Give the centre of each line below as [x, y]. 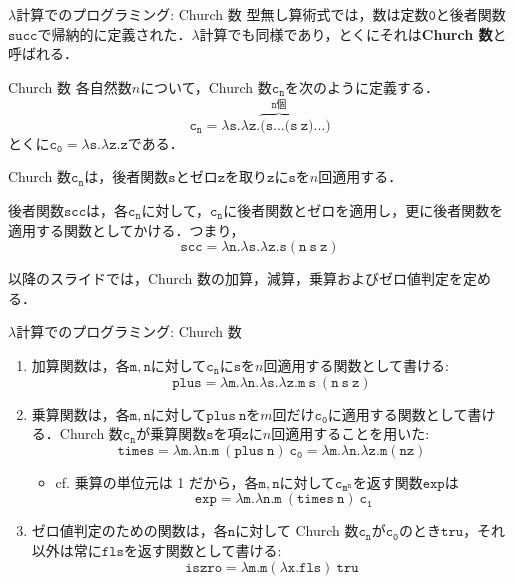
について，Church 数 [206, 86]
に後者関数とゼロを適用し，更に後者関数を [363, 210]
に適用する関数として [397, 413]
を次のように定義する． [362, 86]
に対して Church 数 [297, 530]
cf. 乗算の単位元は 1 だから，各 [157, 481]
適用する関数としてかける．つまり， [126, 229]
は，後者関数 [126, 176]
